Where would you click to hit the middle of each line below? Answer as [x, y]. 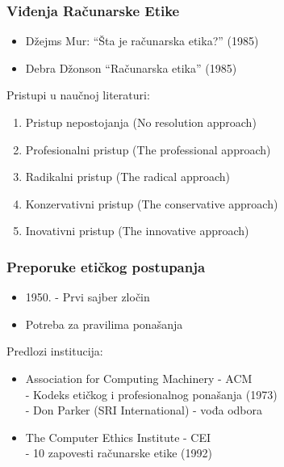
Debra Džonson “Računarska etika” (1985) [131, 67]
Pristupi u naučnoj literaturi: [78, 95]
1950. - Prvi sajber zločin [88, 297]
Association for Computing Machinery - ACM [139, 378]
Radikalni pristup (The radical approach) [128, 177]
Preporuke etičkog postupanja [106, 266]
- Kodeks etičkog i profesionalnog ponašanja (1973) [151, 394]
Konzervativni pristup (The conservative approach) [152, 203]
